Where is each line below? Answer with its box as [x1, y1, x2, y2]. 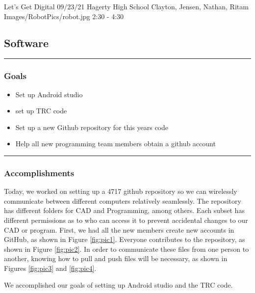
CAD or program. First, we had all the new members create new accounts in [4, 224, 234, 235]
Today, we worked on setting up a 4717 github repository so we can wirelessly [4, 186, 237, 196]
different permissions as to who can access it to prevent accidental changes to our [4, 214, 248, 225]
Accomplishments [4, 166, 75, 179]
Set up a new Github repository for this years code [15, 122, 169, 132]
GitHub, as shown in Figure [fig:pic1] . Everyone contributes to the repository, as [4, 234, 245, 244]
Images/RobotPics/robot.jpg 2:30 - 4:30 [4, 11, 124, 21]
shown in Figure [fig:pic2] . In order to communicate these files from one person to [4, 243, 249, 254]
